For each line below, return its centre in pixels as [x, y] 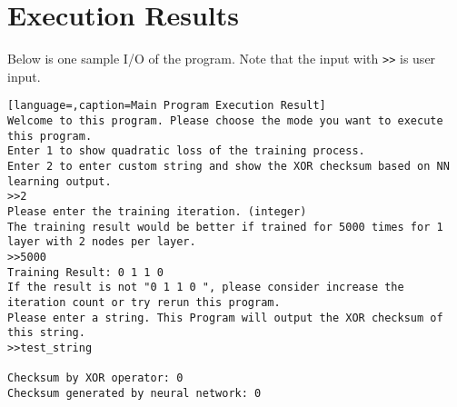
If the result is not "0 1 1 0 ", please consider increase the [206, 288]
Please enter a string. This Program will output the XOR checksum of [225, 318]
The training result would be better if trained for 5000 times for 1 [225, 227]
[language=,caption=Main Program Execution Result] [167, 106]
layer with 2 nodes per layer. [102, 242]
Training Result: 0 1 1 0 [85, 272]
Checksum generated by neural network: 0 [134, 393]
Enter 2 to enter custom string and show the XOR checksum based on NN [228, 166]
